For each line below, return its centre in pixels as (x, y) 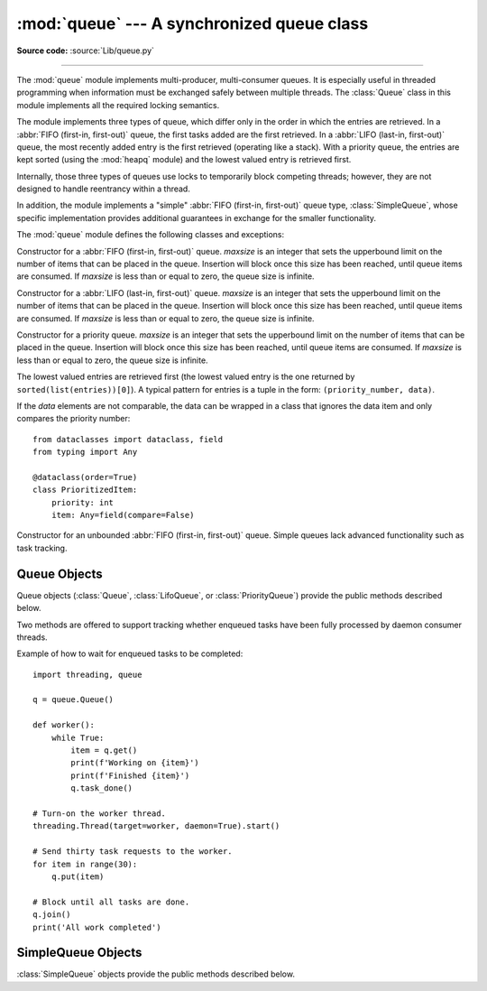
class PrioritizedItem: (85, 490)
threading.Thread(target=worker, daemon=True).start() (156, 826)
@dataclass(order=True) (85, 477)
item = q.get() (104, 750)
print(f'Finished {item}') (130, 775)
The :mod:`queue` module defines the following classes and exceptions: (151, 235)
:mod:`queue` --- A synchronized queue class (193, 23)
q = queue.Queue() (74, 700)
